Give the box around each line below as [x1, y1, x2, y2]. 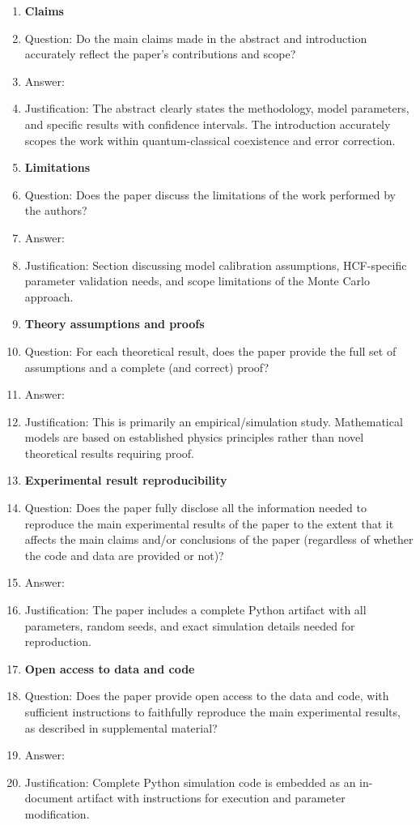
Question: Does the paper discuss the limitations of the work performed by [24, 186, 396, 203]
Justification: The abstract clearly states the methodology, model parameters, [24, 100, 409, 117]
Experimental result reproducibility [24, 472, 227, 489]
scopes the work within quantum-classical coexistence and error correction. [24, 131, 396, 148]
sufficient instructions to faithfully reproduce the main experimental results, [24, 703, 401, 720]
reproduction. [24, 633, 91, 650]
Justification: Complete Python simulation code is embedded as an [24, 773, 356, 790]
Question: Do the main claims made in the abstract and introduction [24, 29, 367, 46]
